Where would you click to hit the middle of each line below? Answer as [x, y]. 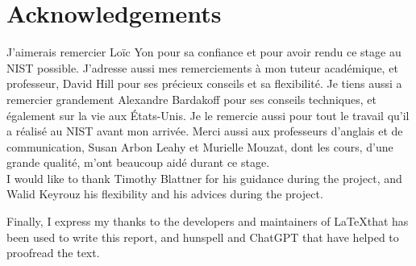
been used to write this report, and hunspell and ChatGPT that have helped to [203, 237]
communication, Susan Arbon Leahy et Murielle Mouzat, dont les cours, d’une [200, 146]
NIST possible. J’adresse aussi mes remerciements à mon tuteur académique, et [202, 67]
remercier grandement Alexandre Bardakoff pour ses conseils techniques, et [191, 99]
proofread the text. [53, 253]
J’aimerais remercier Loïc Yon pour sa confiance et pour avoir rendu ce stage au [204, 52]
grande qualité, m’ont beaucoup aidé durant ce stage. [138, 162]
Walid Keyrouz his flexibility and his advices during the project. [165, 194]
